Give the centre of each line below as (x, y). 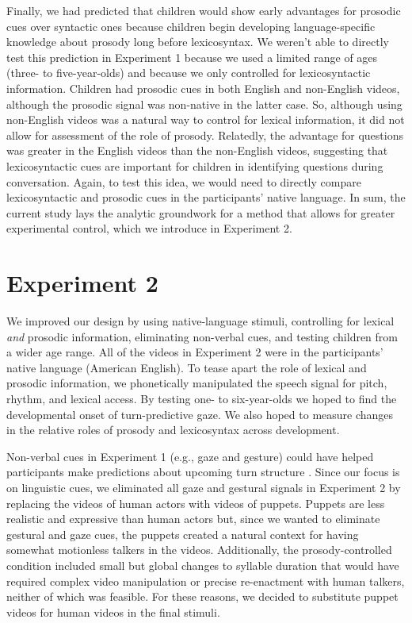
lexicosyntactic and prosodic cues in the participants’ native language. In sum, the (206, 197)
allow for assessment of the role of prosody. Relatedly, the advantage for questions (205, 135)
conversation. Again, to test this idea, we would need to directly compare (184, 181)
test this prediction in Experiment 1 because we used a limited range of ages (192, 57)
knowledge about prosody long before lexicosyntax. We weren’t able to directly (198, 42)
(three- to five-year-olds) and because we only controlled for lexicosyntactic (189, 73)
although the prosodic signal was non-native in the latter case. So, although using (204, 104)
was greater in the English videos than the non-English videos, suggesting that (197, 150)
